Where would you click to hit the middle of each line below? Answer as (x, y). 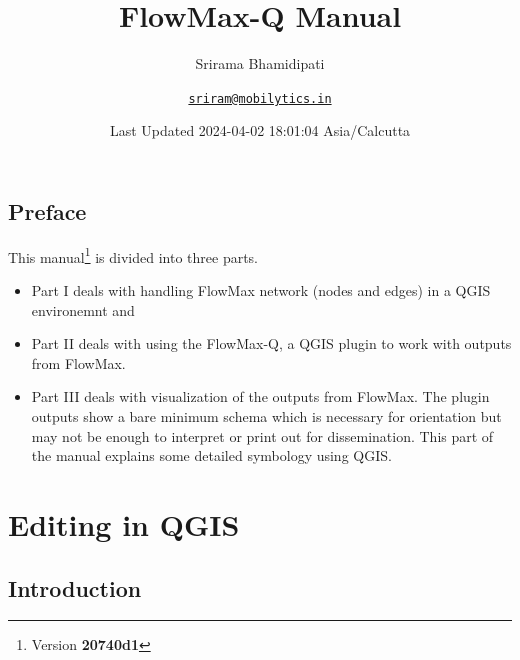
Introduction (75, 587)
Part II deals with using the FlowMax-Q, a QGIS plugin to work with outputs (271, 343)
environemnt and (83, 309)
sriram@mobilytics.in (260, 98)
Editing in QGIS (124, 523)
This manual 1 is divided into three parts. (133, 255)
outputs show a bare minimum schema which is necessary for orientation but (266, 416)
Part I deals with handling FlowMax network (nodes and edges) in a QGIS (261, 290)
